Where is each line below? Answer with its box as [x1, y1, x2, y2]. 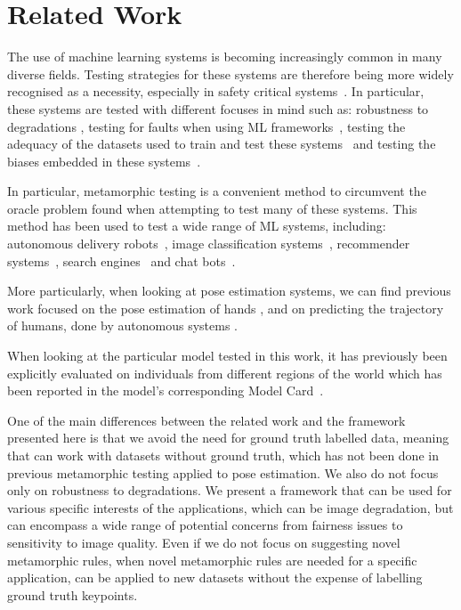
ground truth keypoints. [7, 585, 138, 604]
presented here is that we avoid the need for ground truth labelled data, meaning [7, 428, 449, 447]
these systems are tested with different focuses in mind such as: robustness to [7, 99, 429, 118]
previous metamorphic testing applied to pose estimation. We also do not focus [7, 463, 439, 482]
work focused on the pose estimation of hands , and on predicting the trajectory [7, 298, 444, 317]
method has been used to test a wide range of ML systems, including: [7, 216, 386, 235]
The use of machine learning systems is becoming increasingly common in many [7, 47, 442, 66]
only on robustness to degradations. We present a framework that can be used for [7, 481, 452, 500]
